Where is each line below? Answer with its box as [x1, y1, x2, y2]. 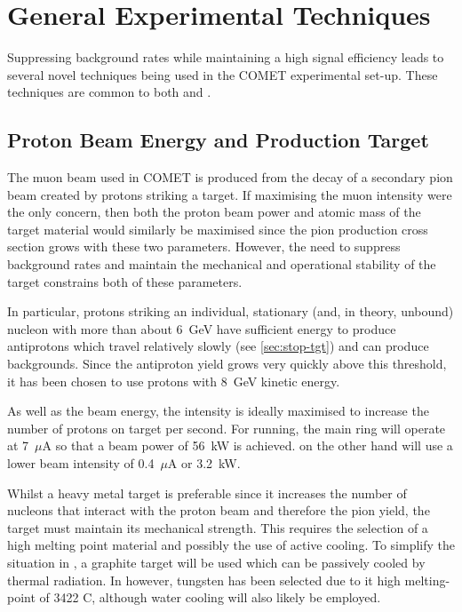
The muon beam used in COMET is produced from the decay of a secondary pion [7, 168, 453, 187]
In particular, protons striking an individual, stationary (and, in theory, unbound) [7, 302, 454, 321]
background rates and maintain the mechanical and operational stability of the [7, 255, 436, 274]
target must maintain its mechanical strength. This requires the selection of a [7, 518, 428, 536]
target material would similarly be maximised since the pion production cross [7, 219, 428, 238]
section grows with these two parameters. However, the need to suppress [7, 237, 401, 256]
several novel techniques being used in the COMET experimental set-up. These [7, 65, 438, 83]
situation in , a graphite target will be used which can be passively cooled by [7, 552, 426, 571]
